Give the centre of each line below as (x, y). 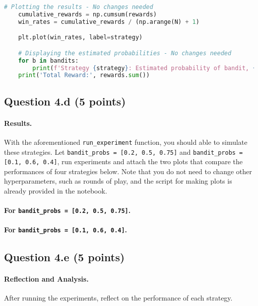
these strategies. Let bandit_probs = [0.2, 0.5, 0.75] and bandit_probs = (124, 152)
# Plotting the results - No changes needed (79, 7)
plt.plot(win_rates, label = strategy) (80, 38)
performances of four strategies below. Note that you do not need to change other (128, 171)
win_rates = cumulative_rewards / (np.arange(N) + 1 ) (109, 22)
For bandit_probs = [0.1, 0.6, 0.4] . (66, 230)
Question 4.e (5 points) (64, 256)
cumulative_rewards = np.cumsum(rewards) (87, 14)
